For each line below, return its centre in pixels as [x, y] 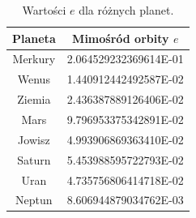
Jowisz [34, 139]
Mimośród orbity [121, 38]
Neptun [34, 200]
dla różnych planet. [126, 10]
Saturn [34, 159]
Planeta [34, 38]
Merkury [34, 59]
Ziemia [34, 99]
